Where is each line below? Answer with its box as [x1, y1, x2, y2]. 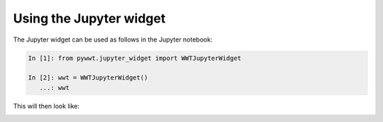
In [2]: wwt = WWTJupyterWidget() [28, 74, 148, 82]
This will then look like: [13, 102, 79, 110]
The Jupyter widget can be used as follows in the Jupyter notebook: [13, 35, 213, 44]
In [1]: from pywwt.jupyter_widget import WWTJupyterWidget [28, 54, 242, 62]
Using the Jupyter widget [13, 11, 166, 26]
